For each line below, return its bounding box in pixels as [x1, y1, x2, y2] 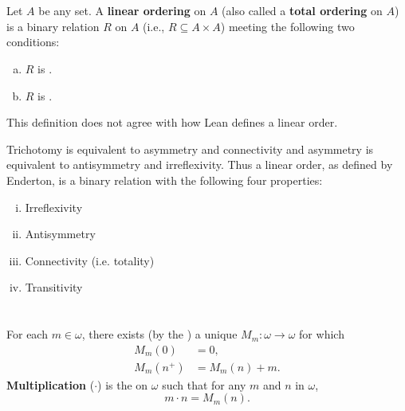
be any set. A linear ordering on [38, 2, 206, 19]
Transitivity [25, 279, 83, 296]
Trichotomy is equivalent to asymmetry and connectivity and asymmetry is [6, 140, 374, 157]
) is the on [97, 376, 148, 393]
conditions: [6, 33, 60, 50]
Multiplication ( [6, 376, 95, 393]
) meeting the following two [220, 18, 355, 34]
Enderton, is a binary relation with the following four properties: [6, 171, 323, 188]
